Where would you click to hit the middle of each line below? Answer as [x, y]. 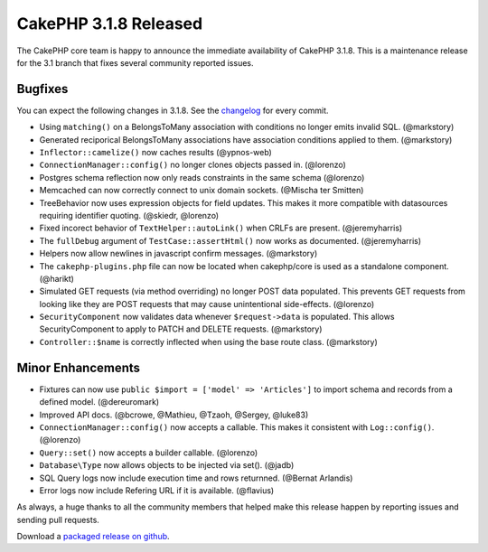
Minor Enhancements [78, 367]
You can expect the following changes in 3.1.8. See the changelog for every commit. [173, 110]
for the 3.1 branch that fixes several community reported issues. [135, 62]
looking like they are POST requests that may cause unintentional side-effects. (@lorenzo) [207, 304]
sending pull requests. [58, 519]
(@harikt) [56, 278]
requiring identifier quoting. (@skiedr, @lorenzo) [129, 215]
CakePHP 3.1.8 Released [110, 23]
